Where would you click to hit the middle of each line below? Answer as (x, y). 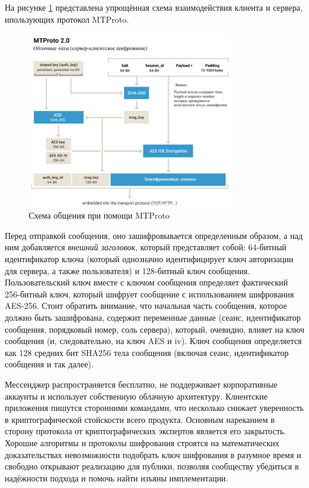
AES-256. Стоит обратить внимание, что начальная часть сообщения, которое (146, 306)
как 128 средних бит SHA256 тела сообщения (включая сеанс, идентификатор (147, 352)
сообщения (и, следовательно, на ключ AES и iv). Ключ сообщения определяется (153, 341)
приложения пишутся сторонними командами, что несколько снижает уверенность (154, 408)
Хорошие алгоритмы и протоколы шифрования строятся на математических (142, 442)
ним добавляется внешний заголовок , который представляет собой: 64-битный (146, 247)
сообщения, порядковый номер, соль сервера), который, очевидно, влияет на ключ (155, 329)
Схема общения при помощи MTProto (99, 215)
